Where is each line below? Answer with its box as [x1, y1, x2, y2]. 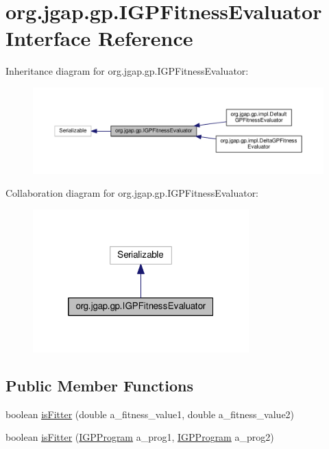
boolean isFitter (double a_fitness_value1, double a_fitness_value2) [5, 406, 295, 421]
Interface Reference [5, 24, 193, 52]
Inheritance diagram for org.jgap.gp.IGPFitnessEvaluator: [5, 64, 249, 78]
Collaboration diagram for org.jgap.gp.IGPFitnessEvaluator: [5, 186, 259, 200]
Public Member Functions [5, 374, 193, 396]
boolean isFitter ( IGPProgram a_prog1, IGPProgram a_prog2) [5, 430, 274, 444]
